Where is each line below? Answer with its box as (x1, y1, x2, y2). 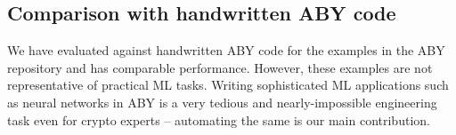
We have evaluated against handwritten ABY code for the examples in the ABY (7, 41, 445, 60)
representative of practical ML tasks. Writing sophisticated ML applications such (7, 75, 449, 94)
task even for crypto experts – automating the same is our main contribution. (7, 110, 430, 129)
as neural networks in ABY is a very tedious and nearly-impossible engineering (7, 92, 437, 111)
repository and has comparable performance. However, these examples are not (7, 58, 433, 76)
